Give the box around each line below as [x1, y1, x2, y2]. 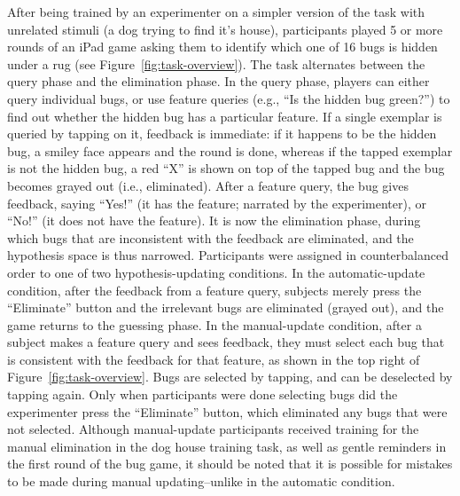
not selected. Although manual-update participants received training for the [7, 420, 419, 438]
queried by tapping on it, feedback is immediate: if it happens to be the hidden [7, 124, 437, 143]
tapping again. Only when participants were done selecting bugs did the [7, 385, 398, 404]
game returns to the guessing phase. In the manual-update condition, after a [7, 315, 422, 334]
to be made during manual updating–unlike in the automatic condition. [7, 472, 395, 491]
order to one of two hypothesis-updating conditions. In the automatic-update [7, 263, 425, 281]
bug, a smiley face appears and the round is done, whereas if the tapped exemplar [7, 141, 453, 160]
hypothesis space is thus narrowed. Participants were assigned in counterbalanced [7, 246, 448, 264]
